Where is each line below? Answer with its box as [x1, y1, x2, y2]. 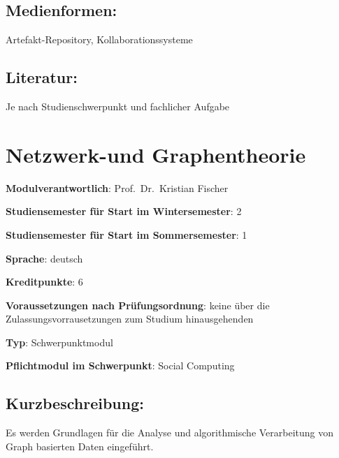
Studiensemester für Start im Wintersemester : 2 [6, 204, 242, 219]
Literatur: [6, 66, 78, 88]
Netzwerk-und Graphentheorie [6, 140, 306, 168]
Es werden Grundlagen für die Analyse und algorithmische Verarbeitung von [6, 425, 334, 440]
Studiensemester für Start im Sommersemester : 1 [6, 227, 247, 242]
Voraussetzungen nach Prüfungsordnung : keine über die [6, 297, 270, 312]
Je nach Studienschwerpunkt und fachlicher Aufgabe [6, 99, 230, 113]
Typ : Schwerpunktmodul [6, 334, 113, 349]
